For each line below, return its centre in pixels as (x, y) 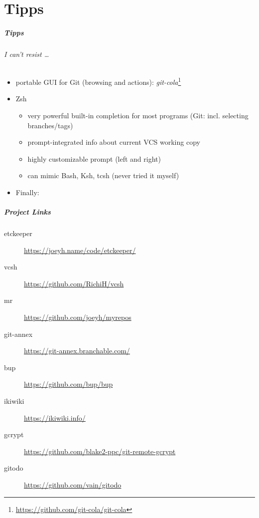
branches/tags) (50, 125)
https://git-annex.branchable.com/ (77, 351)
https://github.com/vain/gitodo (73, 485)
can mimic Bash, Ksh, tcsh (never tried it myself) (103, 175)
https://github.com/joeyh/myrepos (78, 317)
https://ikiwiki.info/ (55, 417)
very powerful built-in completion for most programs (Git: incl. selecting (138, 115)
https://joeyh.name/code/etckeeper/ (80, 250)
